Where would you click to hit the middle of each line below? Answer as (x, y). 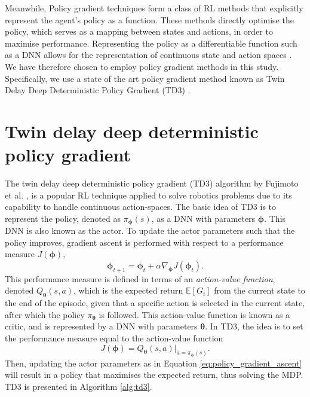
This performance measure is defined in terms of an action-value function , (140, 278)
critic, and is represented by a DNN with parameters (101, 326)
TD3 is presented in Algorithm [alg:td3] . (79, 387)
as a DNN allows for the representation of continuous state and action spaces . (148, 55)
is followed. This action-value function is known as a (194, 314)
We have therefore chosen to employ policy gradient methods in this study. (142, 66)
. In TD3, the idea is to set (254, 326)
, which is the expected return (128, 290)
